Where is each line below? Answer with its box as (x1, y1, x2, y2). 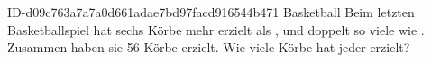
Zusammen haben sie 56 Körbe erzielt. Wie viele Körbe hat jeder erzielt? (7, 38, 410, 57)
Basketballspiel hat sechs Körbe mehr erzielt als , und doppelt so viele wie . (7, 20, 425, 39)
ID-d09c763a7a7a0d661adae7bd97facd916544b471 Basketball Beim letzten (7, 3, 415, 21)
